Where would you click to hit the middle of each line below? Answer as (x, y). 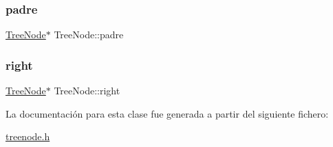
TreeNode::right (87, 91)
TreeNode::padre (89, 35)
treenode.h (28, 136)
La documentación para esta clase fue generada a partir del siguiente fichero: (167, 113)
